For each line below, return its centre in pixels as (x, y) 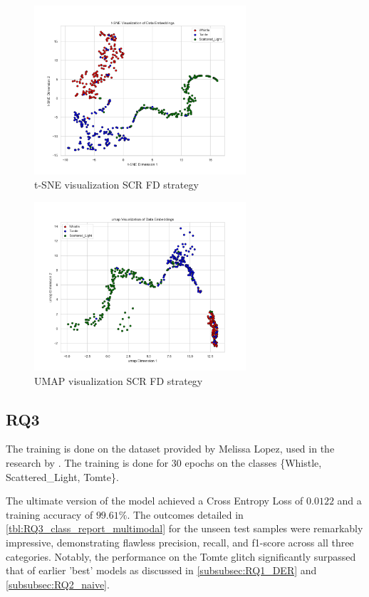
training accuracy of (50, 514)
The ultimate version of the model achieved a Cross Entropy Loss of (155, 501)
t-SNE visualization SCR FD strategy (116, 185)
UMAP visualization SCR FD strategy (119, 380)
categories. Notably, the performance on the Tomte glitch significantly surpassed (181, 556)
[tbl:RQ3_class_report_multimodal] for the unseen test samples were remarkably (184, 528)
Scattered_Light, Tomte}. (62, 476)
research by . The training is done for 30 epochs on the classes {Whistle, (164, 463)
